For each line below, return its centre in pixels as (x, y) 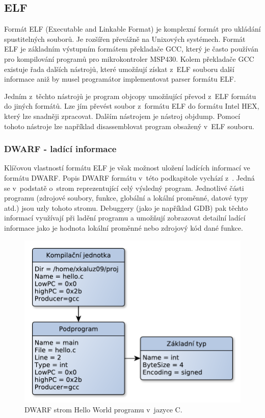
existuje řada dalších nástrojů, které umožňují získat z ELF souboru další (119, 69)
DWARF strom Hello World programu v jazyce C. (103, 410)
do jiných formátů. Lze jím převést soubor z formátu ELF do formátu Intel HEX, (132, 106)
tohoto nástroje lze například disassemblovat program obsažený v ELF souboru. (129, 126)
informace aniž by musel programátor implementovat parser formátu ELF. (120, 79)
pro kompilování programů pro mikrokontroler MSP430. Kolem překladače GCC (129, 58)
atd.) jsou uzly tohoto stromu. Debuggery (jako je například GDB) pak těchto (126, 207)
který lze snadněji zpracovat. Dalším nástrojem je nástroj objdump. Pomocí (122, 116)
